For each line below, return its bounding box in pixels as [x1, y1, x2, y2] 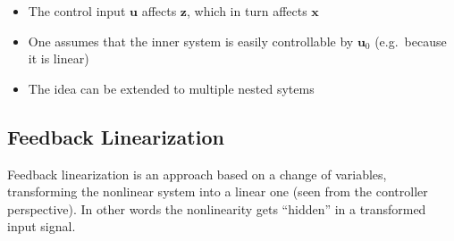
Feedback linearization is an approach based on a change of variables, [7, 164, 387, 183]
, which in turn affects [187, 2, 307, 20]
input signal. [7, 217, 76, 236]
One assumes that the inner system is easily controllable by [28, 31, 354, 50]
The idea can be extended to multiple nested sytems [28, 79, 315, 97]
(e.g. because [374, 31, 447, 50]
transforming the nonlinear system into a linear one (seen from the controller [7, 182, 428, 201]
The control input [28, 2, 126, 20]
